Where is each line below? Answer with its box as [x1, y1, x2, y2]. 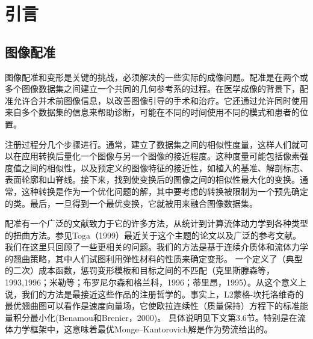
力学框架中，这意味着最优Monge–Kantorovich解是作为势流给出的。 [13, 323, 273, 335]
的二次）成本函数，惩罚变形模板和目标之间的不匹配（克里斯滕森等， [5, 264, 274, 276]
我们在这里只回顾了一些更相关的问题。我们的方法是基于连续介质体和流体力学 [5, 240, 308, 253]
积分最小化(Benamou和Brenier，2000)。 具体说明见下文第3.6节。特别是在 [13, 311, 297, 323]
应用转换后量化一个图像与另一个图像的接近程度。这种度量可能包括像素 [21, 150, 300, 162]
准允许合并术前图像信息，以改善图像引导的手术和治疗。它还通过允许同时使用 [5, 94, 308, 106]
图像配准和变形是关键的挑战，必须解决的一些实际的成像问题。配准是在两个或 [5, 70, 308, 83]
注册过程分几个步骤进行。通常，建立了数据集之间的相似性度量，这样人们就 [5, 138, 300, 150]
